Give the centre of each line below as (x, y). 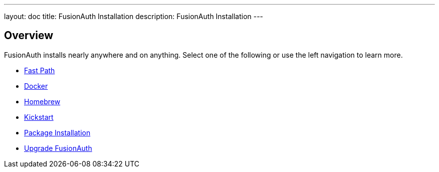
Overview (29, 36)
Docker (36, 86)
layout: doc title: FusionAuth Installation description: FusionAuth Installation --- (134, 16)
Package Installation (57, 132)
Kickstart (39, 117)
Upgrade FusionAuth (58, 148)
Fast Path (40, 70)
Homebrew (42, 101)
